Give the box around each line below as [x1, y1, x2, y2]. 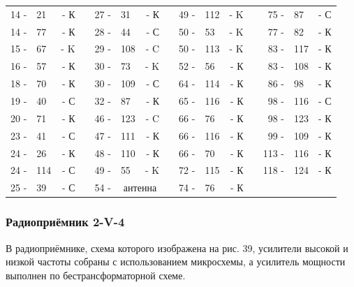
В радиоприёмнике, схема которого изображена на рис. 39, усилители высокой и [6, 240, 348, 255]
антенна [123, 180, 157, 195]
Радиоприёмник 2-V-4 [6, 213, 125, 230]
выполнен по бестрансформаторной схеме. [6, 267, 186, 282]
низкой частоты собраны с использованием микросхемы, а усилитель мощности [6, 254, 346, 269]
